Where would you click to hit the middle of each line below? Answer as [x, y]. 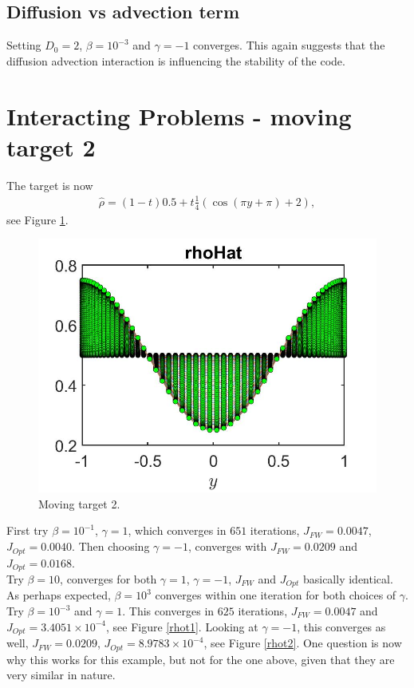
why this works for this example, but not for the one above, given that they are [201, 659]
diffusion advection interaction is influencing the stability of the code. [176, 60]
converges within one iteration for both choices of [276, 595]
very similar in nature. [61, 675]
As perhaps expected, [59, 595]
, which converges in [177, 530]
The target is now [50, 185]
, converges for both [108, 578]
